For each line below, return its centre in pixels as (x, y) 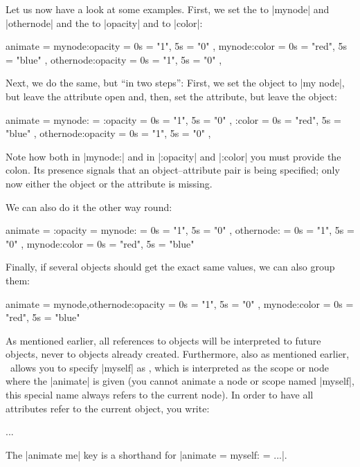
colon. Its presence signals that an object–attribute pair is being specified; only (173, 170)
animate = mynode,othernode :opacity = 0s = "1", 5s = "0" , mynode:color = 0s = (180, 303)
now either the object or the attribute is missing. (109, 183)
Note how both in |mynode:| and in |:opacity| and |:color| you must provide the (173, 156)
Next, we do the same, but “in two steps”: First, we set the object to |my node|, (175, 83)
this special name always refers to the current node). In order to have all (160, 395)
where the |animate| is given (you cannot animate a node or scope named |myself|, (180, 381)
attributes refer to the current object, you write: (108, 408)
